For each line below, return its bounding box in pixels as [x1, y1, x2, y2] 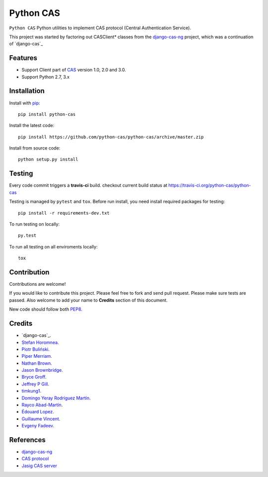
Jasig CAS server [21, 463, 57, 469]
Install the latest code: [9, 122, 55, 129]
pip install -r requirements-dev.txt [18, 210, 110, 216]
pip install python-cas [18, 111, 76, 117]
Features [9, 54, 37, 62]
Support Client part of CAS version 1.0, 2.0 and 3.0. [21, 67, 126, 73]
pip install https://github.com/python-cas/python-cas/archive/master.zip [18, 134, 204, 140]
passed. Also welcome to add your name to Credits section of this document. [9, 297, 168, 303]
